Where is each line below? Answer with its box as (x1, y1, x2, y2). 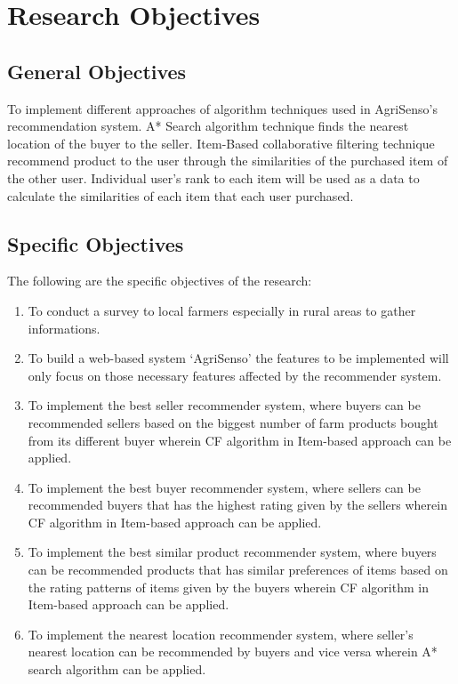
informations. (28, 318, 100, 337)
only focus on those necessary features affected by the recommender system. (28, 366, 442, 384)
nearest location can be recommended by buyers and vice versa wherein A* (28, 642, 438, 661)
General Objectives (7, 57, 187, 84)
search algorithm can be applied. (28, 660, 206, 679)
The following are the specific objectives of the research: (7, 271, 312, 290)
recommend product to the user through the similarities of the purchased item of (7, 151, 448, 170)
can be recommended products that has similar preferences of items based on (28, 560, 448, 579)
